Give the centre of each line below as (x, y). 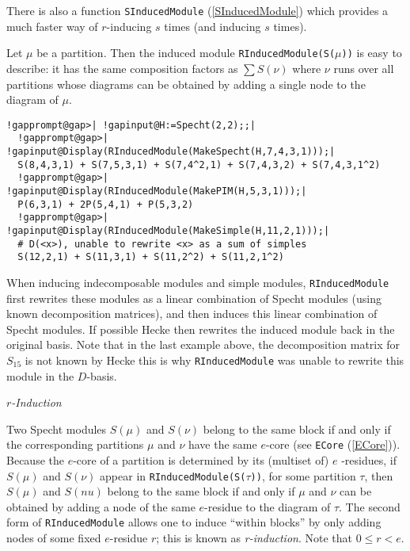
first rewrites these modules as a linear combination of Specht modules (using (194, 298)
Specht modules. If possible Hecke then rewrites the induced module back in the (201, 329)
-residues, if (369, 460)
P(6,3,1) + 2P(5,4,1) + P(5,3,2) (106, 204)
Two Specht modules (57, 429)
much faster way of (52, 26)
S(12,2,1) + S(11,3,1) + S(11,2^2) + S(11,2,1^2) (151, 257)
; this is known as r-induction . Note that (254, 538)
